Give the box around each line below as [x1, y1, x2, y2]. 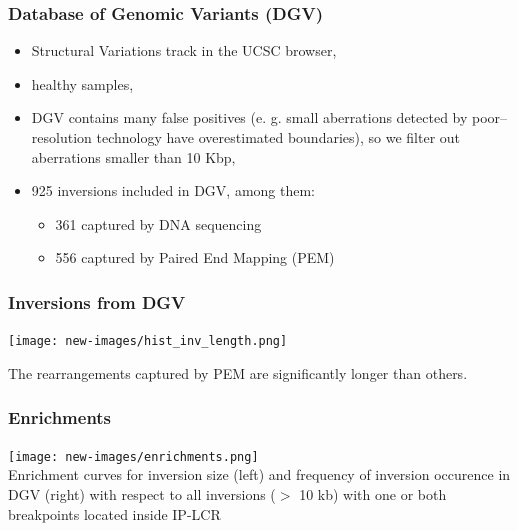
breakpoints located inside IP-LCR [8, 503, 221, 524]
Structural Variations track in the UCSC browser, [31, 40, 337, 61]
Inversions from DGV [8, 289, 186, 314]
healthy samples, [31, 73, 134, 94]
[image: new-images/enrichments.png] [8, 449, 259, 464]
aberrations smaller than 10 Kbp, [31, 146, 236, 167]
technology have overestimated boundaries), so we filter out [96, 127, 461, 147]
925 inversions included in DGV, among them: [31, 180, 316, 201]
